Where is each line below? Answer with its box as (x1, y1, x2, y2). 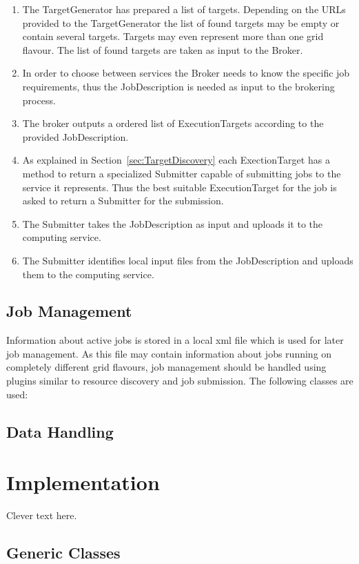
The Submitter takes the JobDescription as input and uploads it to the (22, 216, 322, 231)
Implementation (6, 468, 160, 496)
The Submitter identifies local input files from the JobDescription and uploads (22, 253, 353, 267)
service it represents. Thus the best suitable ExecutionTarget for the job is (22, 179, 337, 194)
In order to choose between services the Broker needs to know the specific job (22, 66, 350, 80)
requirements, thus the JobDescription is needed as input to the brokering (22, 79, 335, 93)
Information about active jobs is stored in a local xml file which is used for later (6, 333, 344, 347)
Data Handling (6, 420, 114, 442)
